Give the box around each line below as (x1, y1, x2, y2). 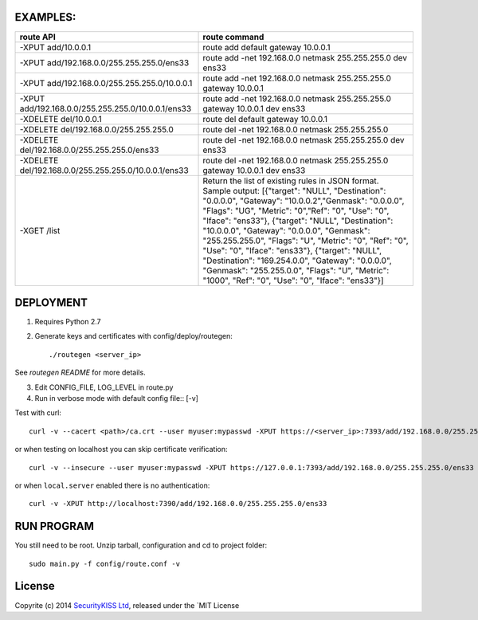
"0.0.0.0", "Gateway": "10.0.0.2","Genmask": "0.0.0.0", (202, 195, 405, 206)
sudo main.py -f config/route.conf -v (29, 559, 181, 568)
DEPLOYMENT (14, 296, 88, 309)
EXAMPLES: (14, 10, 76, 24)
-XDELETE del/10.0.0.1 (19, 113, 103, 124)
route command (202, 31, 264, 42)
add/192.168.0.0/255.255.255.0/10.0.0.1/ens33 (19, 103, 192, 114)
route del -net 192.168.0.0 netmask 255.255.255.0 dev (202, 134, 405, 145)
